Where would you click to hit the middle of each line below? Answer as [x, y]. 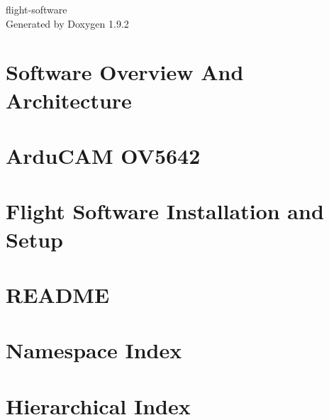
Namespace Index [94, 350]
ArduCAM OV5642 [103, 155]
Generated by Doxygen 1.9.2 [67, 23]
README [58, 294]
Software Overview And [125, 72]
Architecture [69, 100]
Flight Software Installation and [165, 211]
